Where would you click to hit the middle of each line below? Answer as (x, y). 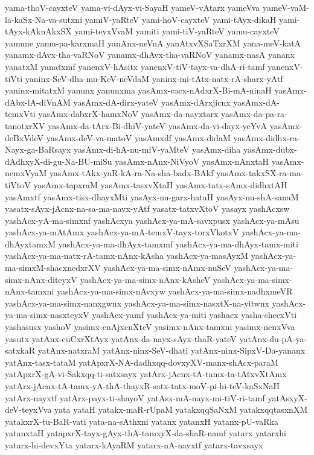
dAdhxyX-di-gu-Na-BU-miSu (59, 161)
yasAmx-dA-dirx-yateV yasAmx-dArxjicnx (152, 102)
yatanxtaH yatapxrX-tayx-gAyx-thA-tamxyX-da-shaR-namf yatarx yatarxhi (146, 433)
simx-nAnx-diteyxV (41, 279)
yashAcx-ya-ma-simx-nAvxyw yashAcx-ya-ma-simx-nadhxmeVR (175, 291)
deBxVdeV (24, 137)
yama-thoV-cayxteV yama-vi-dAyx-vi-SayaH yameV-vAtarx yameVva (133, 7)
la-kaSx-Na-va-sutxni (44, 19)
